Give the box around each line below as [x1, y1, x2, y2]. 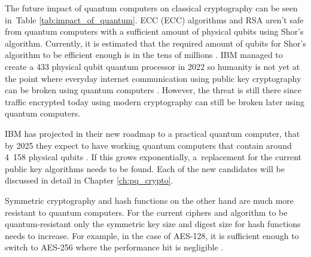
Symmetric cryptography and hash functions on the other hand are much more [5, 194, 294, 206]
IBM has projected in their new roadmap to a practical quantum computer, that [5, 127, 300, 139]
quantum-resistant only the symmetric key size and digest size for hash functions [5, 218, 301, 230]
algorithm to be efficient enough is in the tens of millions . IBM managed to [5, 48, 283, 61]
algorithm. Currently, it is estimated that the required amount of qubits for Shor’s [5, 36, 306, 49]
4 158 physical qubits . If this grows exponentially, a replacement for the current [5, 151, 301, 163]
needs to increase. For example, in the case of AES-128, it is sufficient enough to [5, 229, 299, 241]
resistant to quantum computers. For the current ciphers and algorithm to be [5, 206, 288, 218]
